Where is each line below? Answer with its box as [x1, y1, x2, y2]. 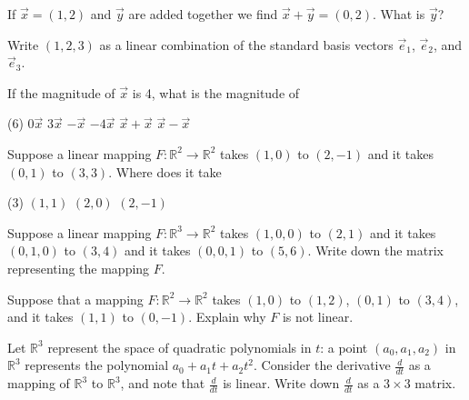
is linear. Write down [223, 374, 340, 393]
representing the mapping [7, 258, 150, 277]
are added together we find [128, 5, 278, 23]
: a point [320, 337, 368, 356]
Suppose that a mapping [7, 289, 144, 308]
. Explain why [188, 307, 266, 326]
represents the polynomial [25, 355, 169, 375]
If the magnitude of [7, 83, 115, 102]
